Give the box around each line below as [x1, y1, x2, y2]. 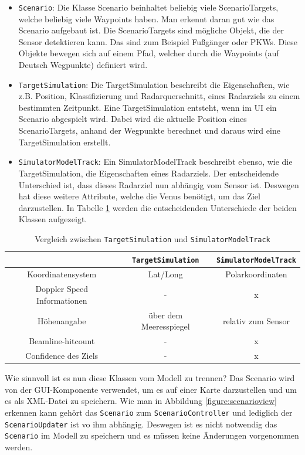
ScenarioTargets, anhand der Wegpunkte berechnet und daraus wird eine [18, 124, 280, 137]
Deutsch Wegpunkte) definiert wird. [18, 59, 148, 71]
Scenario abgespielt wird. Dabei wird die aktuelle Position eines [18, 113, 247, 125]
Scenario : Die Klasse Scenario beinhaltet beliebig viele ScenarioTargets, [18, 1, 279, 13]
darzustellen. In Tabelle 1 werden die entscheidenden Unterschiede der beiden [18, 201, 297, 213]
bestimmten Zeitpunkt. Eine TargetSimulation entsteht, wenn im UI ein [18, 101, 277, 113]
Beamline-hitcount [29, 335, 95, 347]
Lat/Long [148, 268, 183, 280]
